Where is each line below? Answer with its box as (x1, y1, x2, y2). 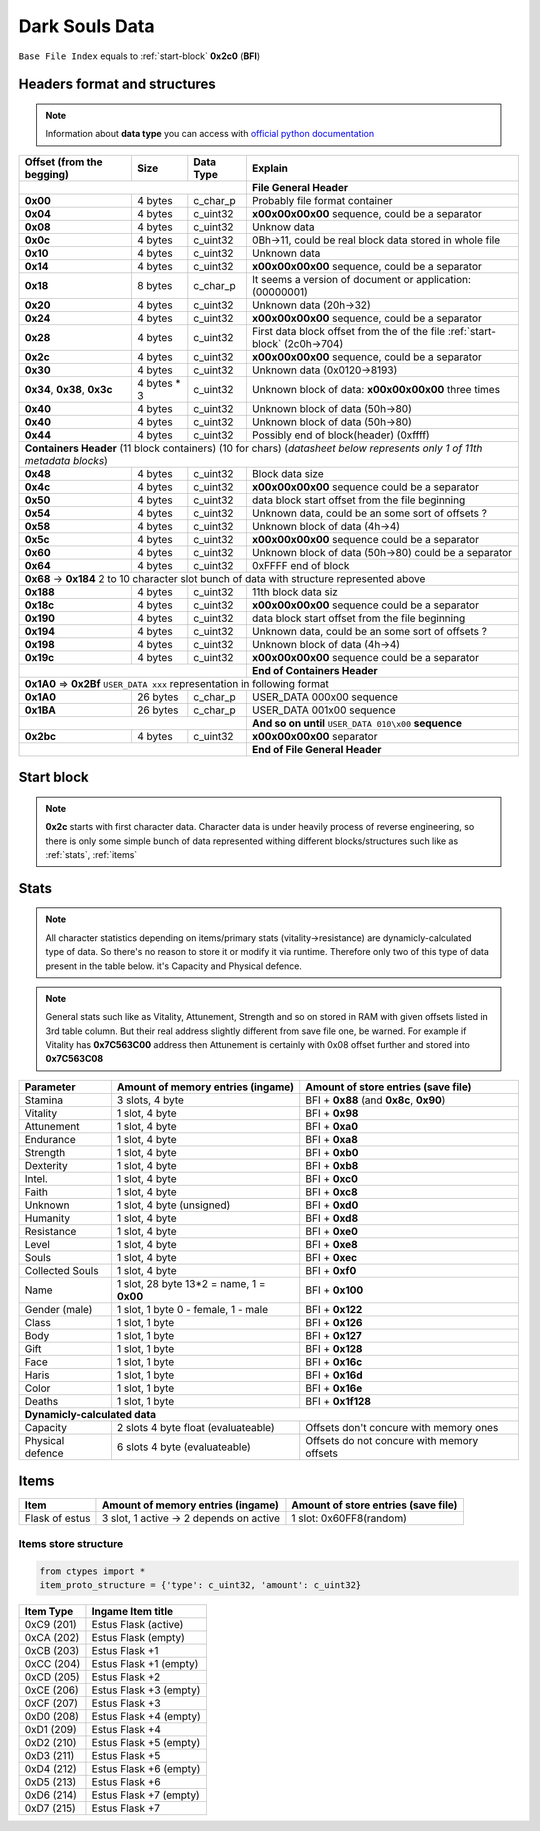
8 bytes (136, 278, 173, 292)
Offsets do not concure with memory (305, 1433, 479, 1447)
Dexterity (24, 1158, 69, 1172)
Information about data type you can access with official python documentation (45, 128, 375, 140)
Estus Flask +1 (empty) (91, 1656, 199, 1670)
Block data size (251, 466, 324, 480)
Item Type (24, 1604, 74, 1618)
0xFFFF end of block (251, 558, 350, 572)
